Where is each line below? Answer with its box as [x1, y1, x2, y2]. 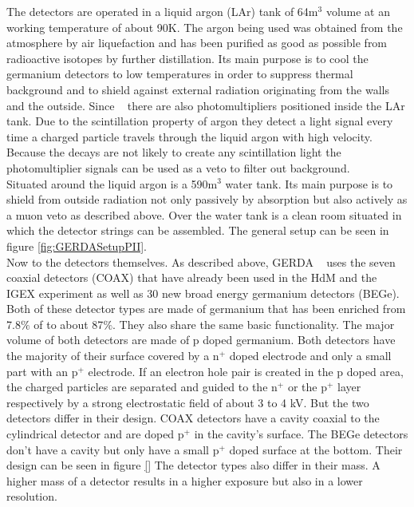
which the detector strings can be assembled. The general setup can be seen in [6, 222, 389, 239]
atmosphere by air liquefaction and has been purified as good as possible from [6, 34, 388, 51]
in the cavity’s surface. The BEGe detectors [194, 426, 408, 442]
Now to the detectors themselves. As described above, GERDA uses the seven [6, 253, 396, 270]
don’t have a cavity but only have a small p [6, 441, 219, 457]
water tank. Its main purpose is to [225, 175, 393, 192]
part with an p [6, 362, 78, 379]
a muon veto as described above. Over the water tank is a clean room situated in [6, 206, 402, 223]
